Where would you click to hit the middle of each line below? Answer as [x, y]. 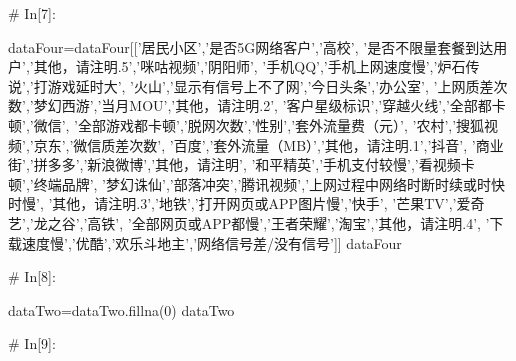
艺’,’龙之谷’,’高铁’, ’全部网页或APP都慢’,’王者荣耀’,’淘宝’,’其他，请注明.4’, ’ [249, 222]
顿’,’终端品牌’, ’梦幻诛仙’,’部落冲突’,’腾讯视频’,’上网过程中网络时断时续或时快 [257, 183]
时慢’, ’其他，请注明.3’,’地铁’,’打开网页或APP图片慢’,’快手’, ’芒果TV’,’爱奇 [246, 203]
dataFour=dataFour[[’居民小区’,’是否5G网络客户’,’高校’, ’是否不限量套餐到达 [251, 46]
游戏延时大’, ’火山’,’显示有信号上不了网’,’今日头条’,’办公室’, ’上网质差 [270, 85]
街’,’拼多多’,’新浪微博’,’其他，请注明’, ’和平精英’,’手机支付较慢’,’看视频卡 [241, 164]
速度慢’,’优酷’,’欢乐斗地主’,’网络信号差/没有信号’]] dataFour [211, 242]
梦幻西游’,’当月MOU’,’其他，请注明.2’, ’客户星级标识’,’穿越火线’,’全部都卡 [269, 105]
